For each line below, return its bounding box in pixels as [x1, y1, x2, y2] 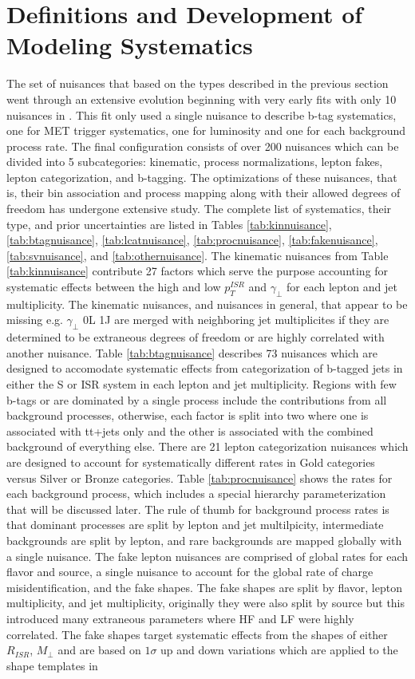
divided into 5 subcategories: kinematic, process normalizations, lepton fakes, [6, 153, 383, 170]
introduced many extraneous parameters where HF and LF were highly [6, 610, 354, 626]
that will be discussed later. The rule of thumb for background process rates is [6, 500, 389, 517]
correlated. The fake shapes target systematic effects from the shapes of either [6, 626, 388, 642]
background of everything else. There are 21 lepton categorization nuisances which [6, 438, 409, 455]
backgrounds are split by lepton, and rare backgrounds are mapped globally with [6, 531, 402, 548]
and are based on [57, 641, 141, 658]
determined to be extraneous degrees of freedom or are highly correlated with [6, 329, 385, 345]
